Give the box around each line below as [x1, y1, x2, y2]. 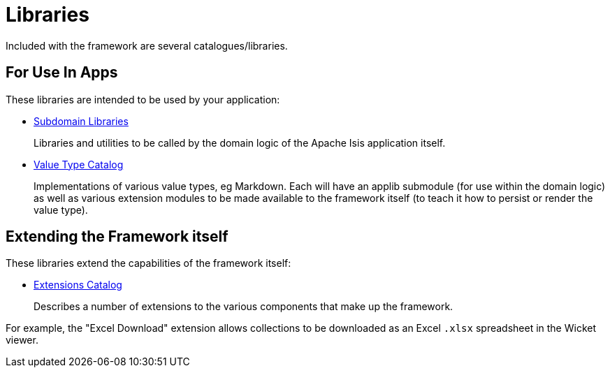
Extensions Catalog [34, 279, 122, 291]
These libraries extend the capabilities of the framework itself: [6, 257, 291, 270]
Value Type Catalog [34, 158, 124, 170]
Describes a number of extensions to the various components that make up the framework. [34, 300, 453, 313]
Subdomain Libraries [34, 115, 129, 127]
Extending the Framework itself [6, 228, 228, 246]
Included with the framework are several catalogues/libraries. [6, 39, 288, 52]
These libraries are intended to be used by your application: [6, 93, 280, 105]
